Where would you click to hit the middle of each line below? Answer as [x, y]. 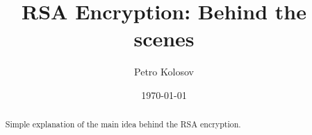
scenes [164, 38]
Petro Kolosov [164, 72]
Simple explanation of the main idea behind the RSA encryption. [123, 124]
